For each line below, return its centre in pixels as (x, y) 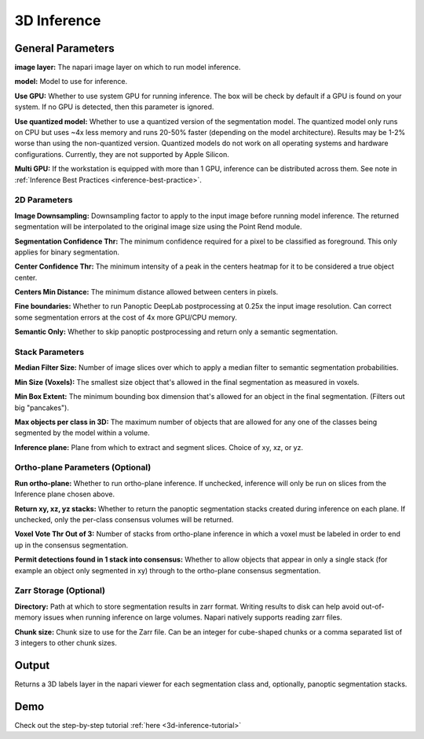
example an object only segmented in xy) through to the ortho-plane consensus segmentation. (168, 570)
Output (32, 665)
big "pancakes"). (42, 408)
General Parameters (64, 48)
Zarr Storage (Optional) (60, 591)
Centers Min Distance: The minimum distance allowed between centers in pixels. (146, 292)
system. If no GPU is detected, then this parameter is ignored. (114, 107)
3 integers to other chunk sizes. (66, 642)
